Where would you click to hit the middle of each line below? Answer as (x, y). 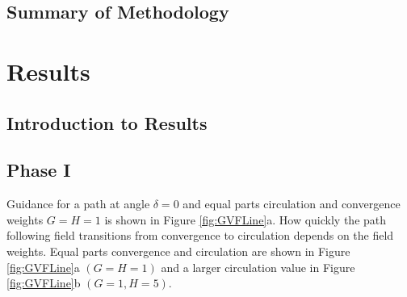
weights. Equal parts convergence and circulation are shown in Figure (178, 251)
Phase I (39, 170)
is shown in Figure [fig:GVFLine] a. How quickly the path (245, 219)
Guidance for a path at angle (78, 204)
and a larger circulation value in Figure (258, 267)
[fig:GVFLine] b (44, 283)
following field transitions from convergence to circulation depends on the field (200, 235)
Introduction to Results (107, 122)
